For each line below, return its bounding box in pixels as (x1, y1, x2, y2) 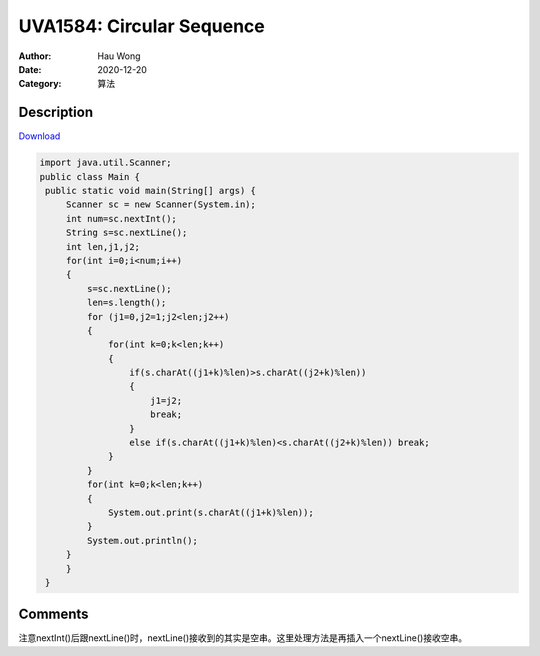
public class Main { (39, 171, 140, 182)
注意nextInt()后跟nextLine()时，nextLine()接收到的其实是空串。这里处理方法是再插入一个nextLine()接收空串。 (18, 632, 468, 644)
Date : (18, 63, 42, 75)
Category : (18, 78, 62, 90)
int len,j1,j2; (65, 241, 140, 252)
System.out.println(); (86, 535, 199, 546)
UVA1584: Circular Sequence (18, 15, 265, 37)
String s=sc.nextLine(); (65, 227, 188, 239)
